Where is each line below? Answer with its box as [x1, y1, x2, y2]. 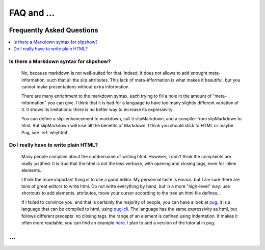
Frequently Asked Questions [9, 26, 99, 34]
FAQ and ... [9, 7, 55, 18]
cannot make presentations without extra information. [21, 84, 130, 90]
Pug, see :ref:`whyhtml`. [21, 129, 70, 135]
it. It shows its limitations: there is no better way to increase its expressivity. [21, 107, 174, 112]
